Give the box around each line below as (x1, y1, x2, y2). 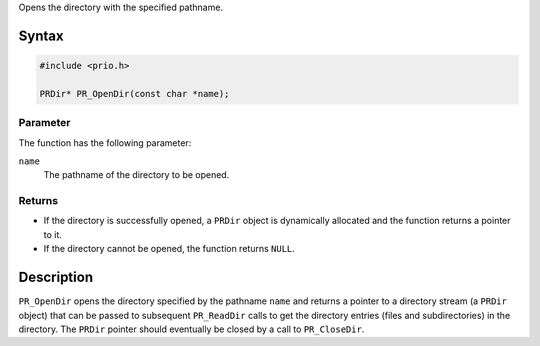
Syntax (18, 27, 64, 44)
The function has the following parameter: (18, 136, 192, 149)
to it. (43, 228, 62, 240)
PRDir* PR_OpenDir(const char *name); (39, 88, 230, 99)
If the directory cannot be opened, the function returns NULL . (43, 243, 295, 255)
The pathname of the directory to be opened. (43, 169, 230, 181)
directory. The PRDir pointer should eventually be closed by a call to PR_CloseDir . (18, 323, 365, 335)
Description (18, 269, 94, 286)
